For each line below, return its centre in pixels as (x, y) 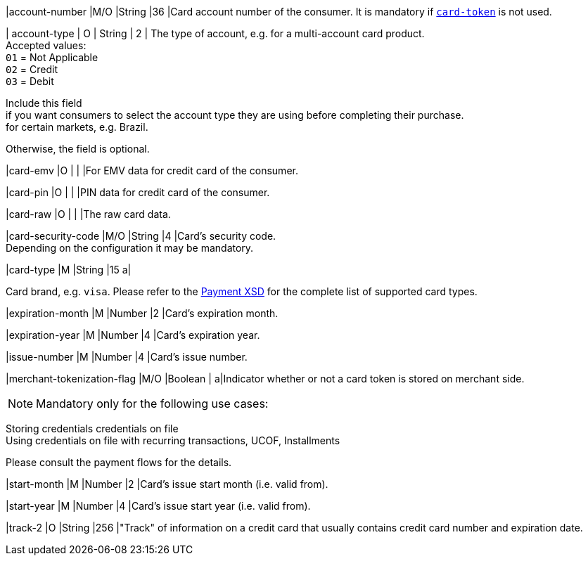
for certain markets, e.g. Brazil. (77, 127)
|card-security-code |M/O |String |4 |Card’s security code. (141, 236)
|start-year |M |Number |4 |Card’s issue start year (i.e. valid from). (158, 506)
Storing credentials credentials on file (92, 428)
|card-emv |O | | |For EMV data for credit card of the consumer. (152, 170)
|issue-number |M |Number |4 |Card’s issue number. (127, 357)
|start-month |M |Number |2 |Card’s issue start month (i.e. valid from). (167, 484)
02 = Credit (32, 69)
